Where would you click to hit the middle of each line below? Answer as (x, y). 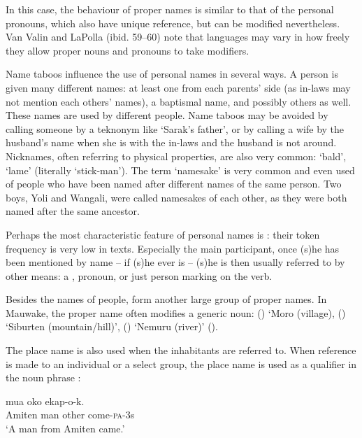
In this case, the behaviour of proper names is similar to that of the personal (170, 9)
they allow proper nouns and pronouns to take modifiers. (128, 50)
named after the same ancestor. (73, 211)
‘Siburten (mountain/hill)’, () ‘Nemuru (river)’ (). (112, 326)
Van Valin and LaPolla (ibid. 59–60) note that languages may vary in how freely (178, 37)
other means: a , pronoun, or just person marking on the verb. (139, 275)
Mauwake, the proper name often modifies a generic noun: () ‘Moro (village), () (176, 312)
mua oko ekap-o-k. (45, 401)
